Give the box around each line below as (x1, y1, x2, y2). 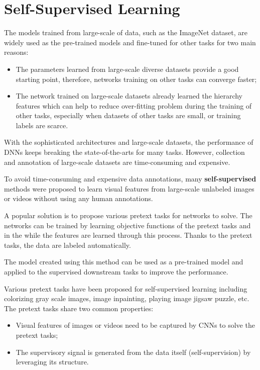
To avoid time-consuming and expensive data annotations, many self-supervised (4, 173, 256, 184)
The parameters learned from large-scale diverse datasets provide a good (16, 63, 239, 74)
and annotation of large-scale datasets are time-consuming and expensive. (4, 156, 230, 167)
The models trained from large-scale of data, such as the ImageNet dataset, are (4, 27, 248, 38)
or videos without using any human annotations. (4, 193, 153, 204)
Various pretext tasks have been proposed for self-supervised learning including (4, 283, 247, 294)
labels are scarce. (16, 120, 68, 130)
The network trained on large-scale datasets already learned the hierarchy (16, 90, 243, 101)
